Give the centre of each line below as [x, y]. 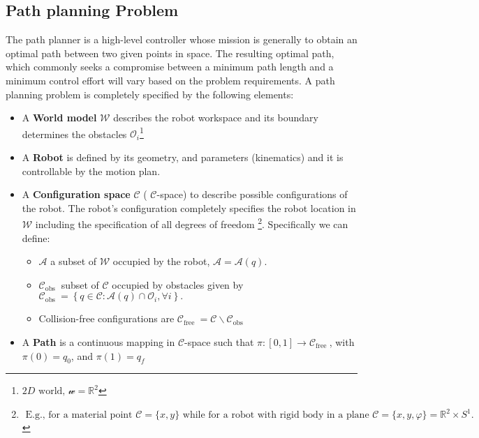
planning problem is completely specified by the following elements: [150, 94]
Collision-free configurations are [106, 318]
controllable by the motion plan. [91, 171]
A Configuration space [76, 194]
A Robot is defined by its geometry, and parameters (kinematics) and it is [183, 157]
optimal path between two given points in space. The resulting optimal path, [170, 53]
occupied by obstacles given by [178, 284]
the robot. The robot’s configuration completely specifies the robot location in [189, 207]
